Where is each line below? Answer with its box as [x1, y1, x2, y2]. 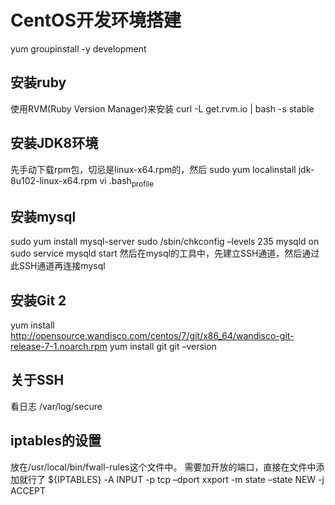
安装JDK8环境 [10, 135, 99, 152]
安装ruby [10, 74, 67, 91]
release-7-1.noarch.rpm [10, 340, 108, 352]
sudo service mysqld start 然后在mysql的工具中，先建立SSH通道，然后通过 [10, 247, 320, 260]
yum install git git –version [109, 340, 217, 352]
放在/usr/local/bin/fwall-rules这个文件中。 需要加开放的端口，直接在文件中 [10, 461, 317, 473]
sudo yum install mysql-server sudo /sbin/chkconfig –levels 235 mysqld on [10, 236, 320, 248]
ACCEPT [10, 484, 47, 496]
